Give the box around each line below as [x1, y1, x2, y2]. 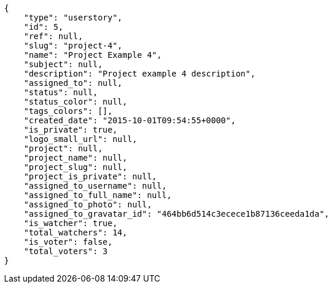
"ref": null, [23, 32, 83, 41]
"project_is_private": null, [23, 172, 157, 181]
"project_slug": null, [23, 162, 127, 172]
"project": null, [23, 144, 103, 153]
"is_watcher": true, [23, 218, 117, 228]
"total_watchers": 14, [23, 228, 127, 237]
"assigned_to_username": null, [23, 181, 167, 190]
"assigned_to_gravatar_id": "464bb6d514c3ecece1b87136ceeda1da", [23, 209, 330, 218]
